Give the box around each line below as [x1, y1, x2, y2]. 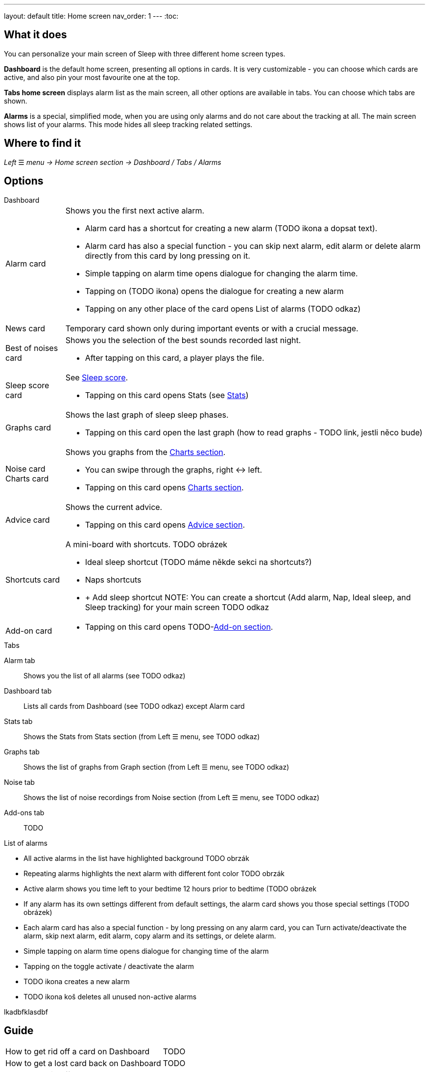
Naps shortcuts [85, 574, 142, 585]
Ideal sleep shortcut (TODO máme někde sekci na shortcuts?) [85, 557, 312, 567]
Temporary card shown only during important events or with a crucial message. [65, 323, 358, 333]
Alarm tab [4, 656, 35, 665]
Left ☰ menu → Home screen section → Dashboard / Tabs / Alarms [4, 158, 221, 166]
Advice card [5, 514, 50, 525]
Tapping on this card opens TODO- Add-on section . [85, 621, 273, 632]
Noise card [5, 463, 46, 474]
